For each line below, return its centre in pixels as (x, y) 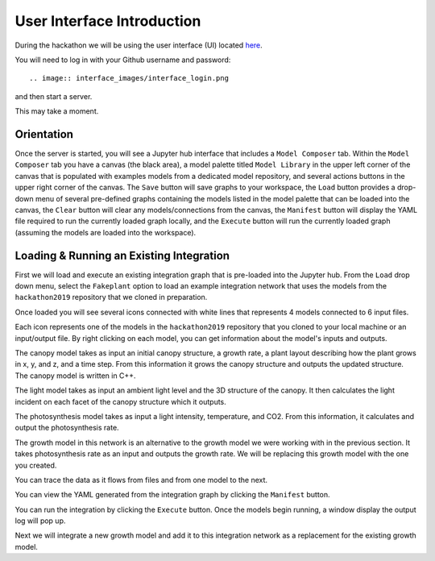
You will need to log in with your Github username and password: (123, 60)
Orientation (44, 134)
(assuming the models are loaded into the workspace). (106, 232)
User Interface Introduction (108, 21)
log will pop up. (40, 521)
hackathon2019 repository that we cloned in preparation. (111, 297)
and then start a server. (54, 96)
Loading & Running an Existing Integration (122, 255)
